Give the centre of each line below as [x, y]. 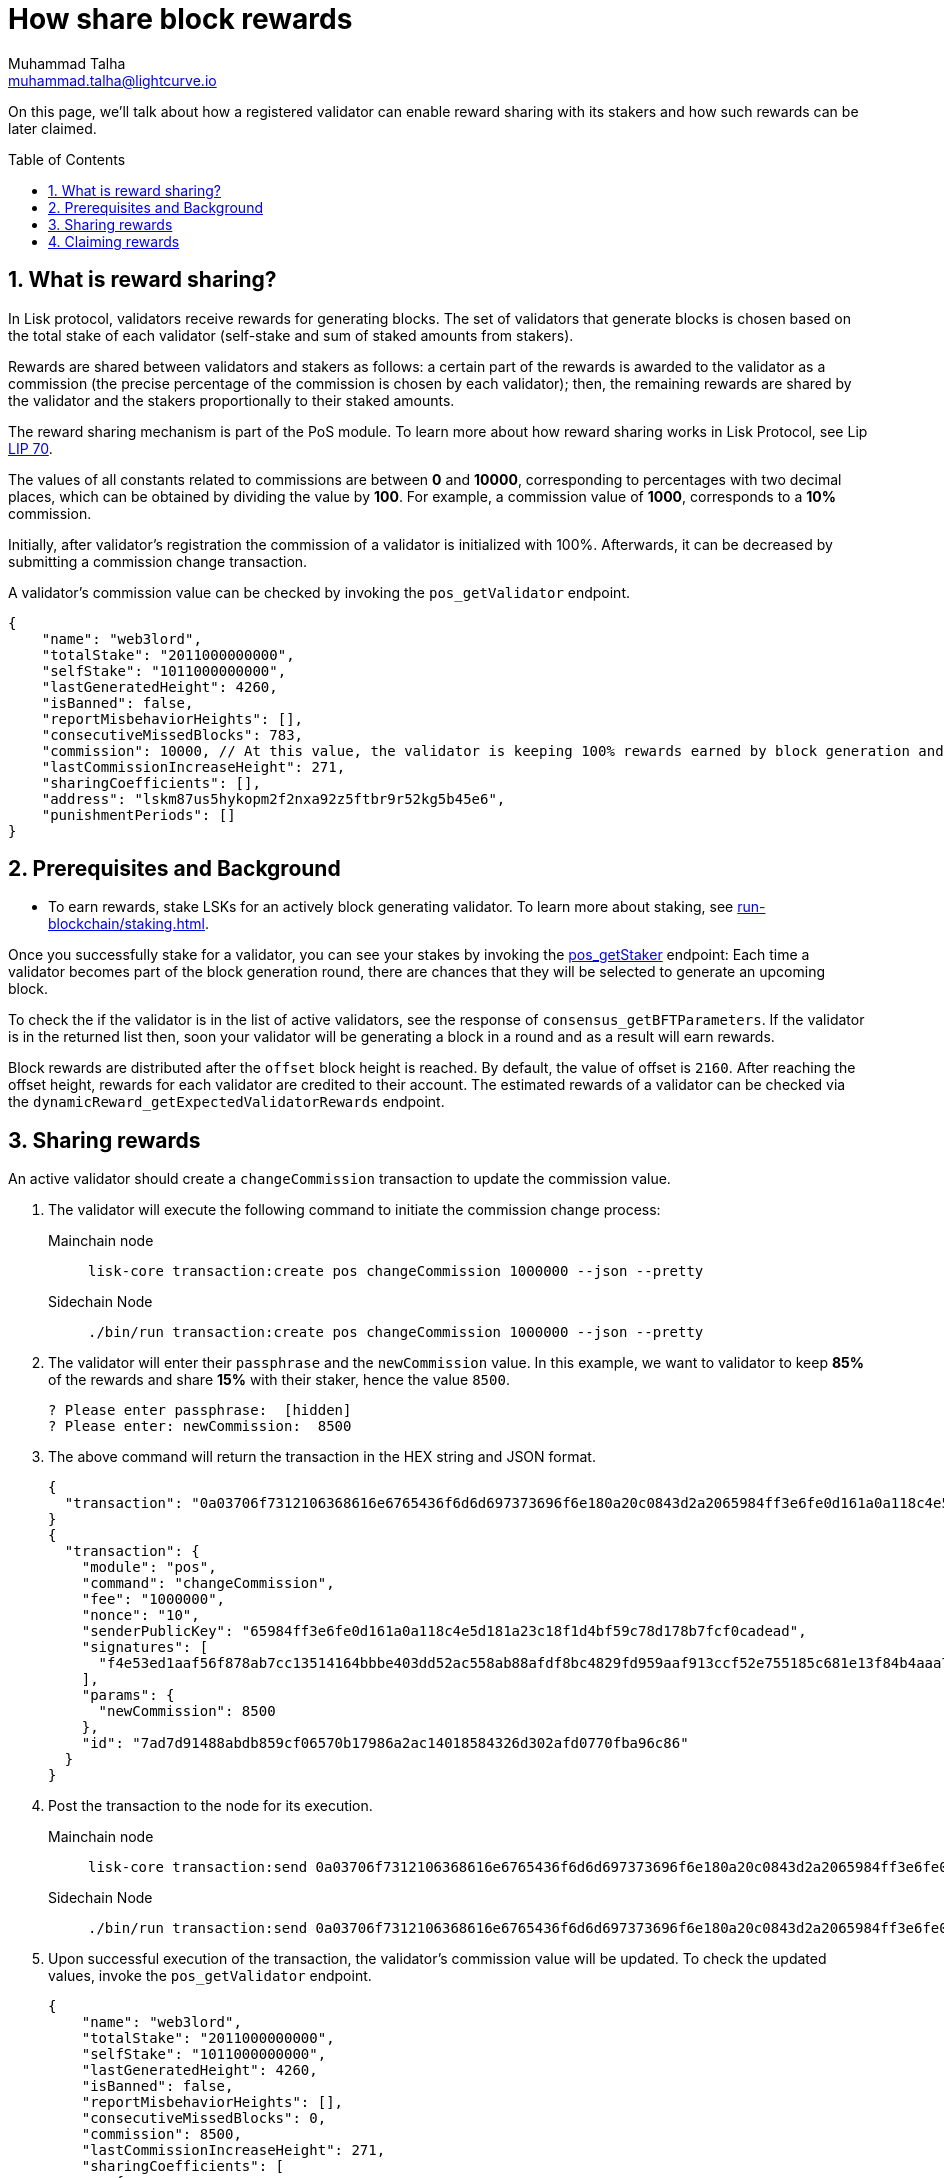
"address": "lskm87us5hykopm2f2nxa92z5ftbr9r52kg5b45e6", [273, 798]
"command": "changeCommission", [208, 1583]
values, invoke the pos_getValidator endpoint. [210, 1976]
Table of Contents [67, 159]
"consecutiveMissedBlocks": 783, [172, 734]
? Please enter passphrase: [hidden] [200, 1410]
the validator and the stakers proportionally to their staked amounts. [231, 400]
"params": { [128, 1695]
